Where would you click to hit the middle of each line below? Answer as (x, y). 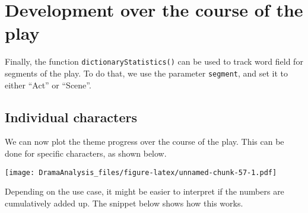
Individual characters (71, 117)
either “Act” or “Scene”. (48, 85)
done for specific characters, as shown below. (86, 153)
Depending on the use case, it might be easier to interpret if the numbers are (145, 191)
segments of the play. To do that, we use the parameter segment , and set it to (147, 73)
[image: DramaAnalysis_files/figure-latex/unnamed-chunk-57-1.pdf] (141, 172)
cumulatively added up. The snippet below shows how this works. (124, 203)
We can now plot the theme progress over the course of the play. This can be (145, 142)
